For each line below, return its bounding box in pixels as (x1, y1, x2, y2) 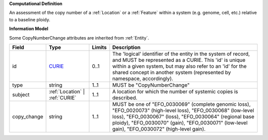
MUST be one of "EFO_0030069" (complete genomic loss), (112, 100, 251, 107)
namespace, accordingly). (112, 75, 173, 82)
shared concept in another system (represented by (112, 69, 231, 76)
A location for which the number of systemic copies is (112, 88, 238, 95)
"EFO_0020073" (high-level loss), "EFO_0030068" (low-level (112, 107, 254, 114)
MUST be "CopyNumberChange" (112, 82, 190, 89)
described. (112, 94, 137, 101)
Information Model (9, 26, 49, 32)
